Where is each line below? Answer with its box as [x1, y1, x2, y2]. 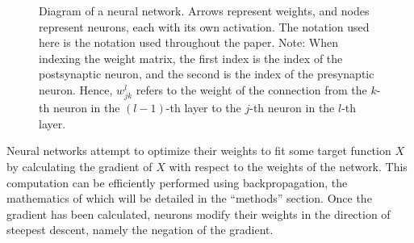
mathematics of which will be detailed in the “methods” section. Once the [6, 190, 372, 207]
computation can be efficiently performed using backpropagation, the [6, 174, 348, 191]
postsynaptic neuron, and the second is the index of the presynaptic [39, 65, 374, 82]
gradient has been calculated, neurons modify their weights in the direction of [6, 205, 391, 222]
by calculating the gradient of [6, 157, 153, 174]
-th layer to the [165, 99, 241, 116]
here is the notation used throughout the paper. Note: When [39, 34, 338, 51]
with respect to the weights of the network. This [169, 157, 408, 174]
